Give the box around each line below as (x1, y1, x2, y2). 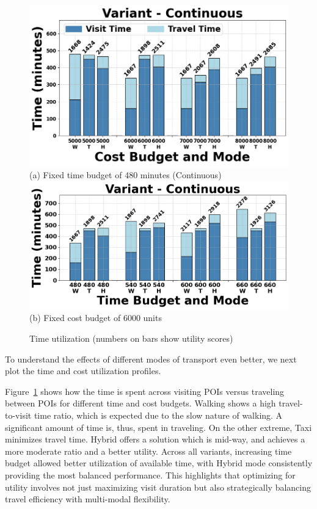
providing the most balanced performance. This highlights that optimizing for (5, 469, 296, 482)
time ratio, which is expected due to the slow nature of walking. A (34, 409, 283, 422)
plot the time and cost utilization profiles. (5, 364, 161, 377)
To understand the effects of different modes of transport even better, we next (5, 352, 297, 365)
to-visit (5, 409, 32, 422)
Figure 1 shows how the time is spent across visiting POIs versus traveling (5, 384, 285, 397)
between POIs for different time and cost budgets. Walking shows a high (5, 397, 276, 410)
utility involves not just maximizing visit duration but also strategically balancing (5, 480, 312, 493)
